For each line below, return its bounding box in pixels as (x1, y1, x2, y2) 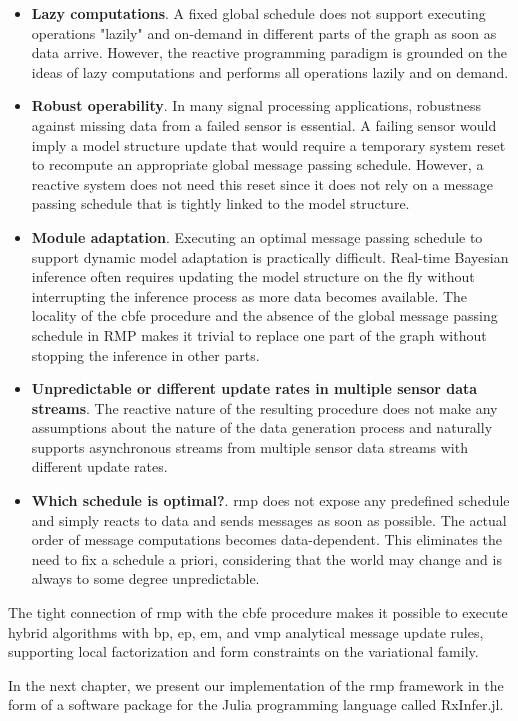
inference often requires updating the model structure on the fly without (31, 266, 475, 287)
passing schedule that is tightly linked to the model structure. (31, 193, 410, 214)
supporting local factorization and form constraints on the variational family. (8, 641, 479, 662)
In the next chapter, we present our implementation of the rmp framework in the (8, 674, 504, 695)
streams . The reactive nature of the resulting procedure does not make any (31, 397, 498, 418)
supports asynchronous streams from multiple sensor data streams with (31, 436, 468, 457)
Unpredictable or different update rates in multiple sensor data (31, 378, 478, 399)
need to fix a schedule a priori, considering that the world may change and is (31, 548, 502, 569)
